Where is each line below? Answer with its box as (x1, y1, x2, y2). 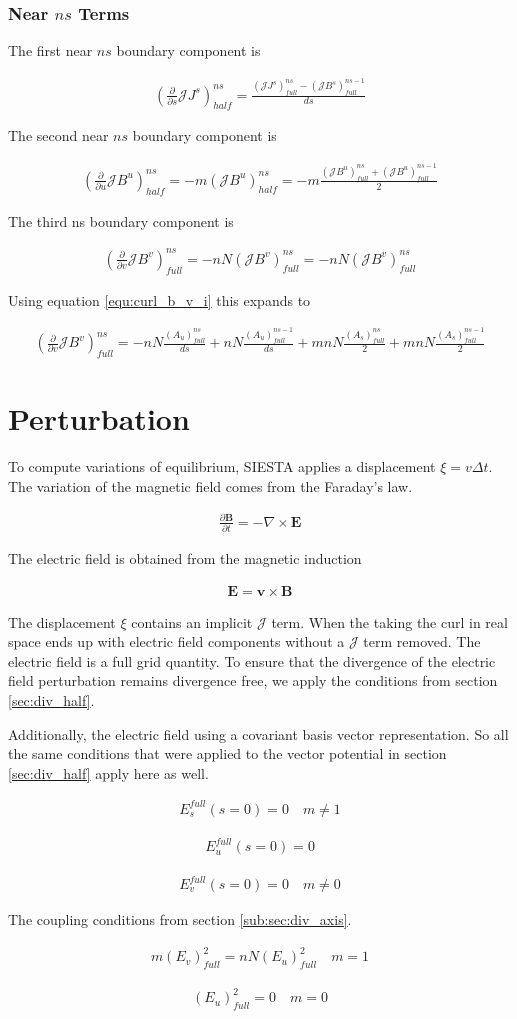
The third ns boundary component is (8, 210, 234, 231)
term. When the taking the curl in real (271, 611, 508, 632)
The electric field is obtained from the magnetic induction (8, 548, 362, 569)
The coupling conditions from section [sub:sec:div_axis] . (8, 909, 352, 930)
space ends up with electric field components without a (8, 631, 345, 652)
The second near (8, 125, 109, 146)
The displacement (8, 611, 116, 632)
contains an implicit (131, 611, 253, 632)
